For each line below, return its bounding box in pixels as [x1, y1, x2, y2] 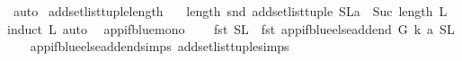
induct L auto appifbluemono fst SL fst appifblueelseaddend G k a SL [7, 19, 455, 38]
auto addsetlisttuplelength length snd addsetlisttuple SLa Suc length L [13, 2, 448, 20]
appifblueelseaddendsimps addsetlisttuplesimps [30, 37, 289, 56]
